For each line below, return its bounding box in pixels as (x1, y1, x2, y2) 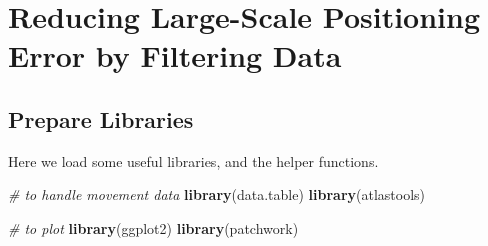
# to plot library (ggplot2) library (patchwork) (8, 217, 299, 238)
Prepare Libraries (8, 103, 194, 134)
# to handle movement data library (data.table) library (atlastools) (8, 184, 426, 205)
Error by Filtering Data (8, 35, 342, 76)
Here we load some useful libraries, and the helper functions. (8, 150, 379, 171)
